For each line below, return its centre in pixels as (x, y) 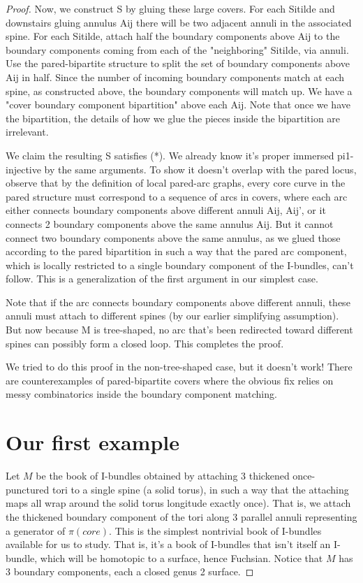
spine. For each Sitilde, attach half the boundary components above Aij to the (173, 36)
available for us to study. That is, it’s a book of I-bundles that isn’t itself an (168, 544)
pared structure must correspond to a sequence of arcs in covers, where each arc (177, 196)
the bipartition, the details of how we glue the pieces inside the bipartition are (173, 118)
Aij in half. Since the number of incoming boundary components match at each (175, 77)
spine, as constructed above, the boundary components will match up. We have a (179, 91)
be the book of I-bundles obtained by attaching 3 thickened (163, 476)
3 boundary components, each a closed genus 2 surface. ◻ (130, 571)
